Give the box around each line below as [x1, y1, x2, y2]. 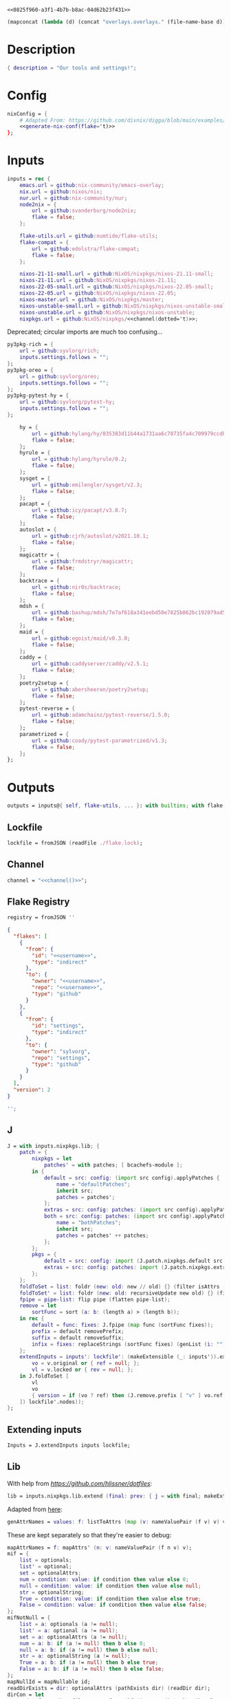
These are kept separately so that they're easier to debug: [7, 1530, 172, 1539]
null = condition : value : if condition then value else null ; [19, 1582, 201, 1589]
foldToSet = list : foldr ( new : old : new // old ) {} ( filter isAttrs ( [19, 1283, 226, 1290]
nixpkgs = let [32, 1156, 72, 1162]
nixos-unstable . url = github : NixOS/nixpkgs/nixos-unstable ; [19, 309, 195, 316]
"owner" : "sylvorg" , [32, 1048, 91, 1055]
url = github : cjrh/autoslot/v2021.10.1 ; [32, 532, 149, 539]
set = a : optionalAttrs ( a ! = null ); [19, 1634, 128, 1641]
